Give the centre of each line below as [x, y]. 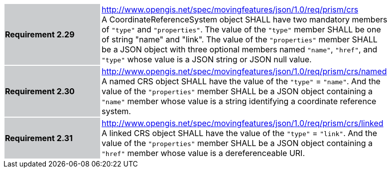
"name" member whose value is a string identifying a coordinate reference [239, 101]
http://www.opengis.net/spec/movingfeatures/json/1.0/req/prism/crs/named [244, 71]
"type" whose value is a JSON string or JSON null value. [207, 59]
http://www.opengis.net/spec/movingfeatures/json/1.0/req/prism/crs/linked [243, 123]
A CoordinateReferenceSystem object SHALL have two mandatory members [245, 19]
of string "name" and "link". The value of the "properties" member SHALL [240, 39]
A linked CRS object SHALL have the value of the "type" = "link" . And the [240, 133]
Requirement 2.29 [40, 34]
